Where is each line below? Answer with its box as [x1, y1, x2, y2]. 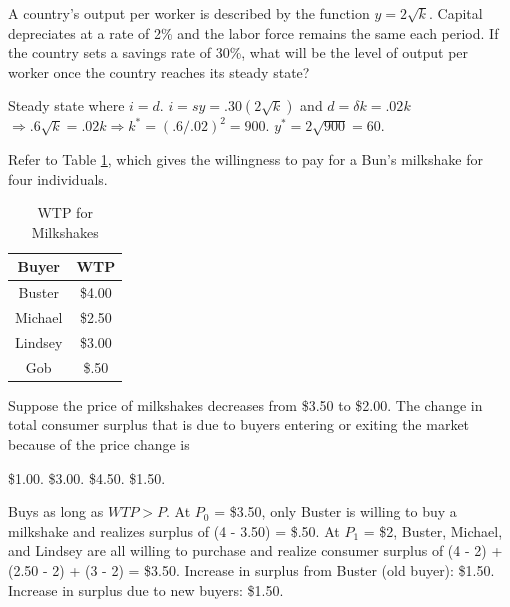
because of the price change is [8, 434, 190, 454]
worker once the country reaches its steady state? [8, 61, 310, 82]
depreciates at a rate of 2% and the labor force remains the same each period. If [8, 22, 499, 43]
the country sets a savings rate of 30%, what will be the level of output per [8, 42, 469, 63]
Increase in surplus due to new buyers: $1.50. [8, 579, 284, 600]
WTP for [37, 202, 93, 223]
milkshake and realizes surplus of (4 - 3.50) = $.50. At [8, 520, 340, 541]
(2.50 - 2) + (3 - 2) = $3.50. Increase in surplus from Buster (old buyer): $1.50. [8, 559, 495, 580]
